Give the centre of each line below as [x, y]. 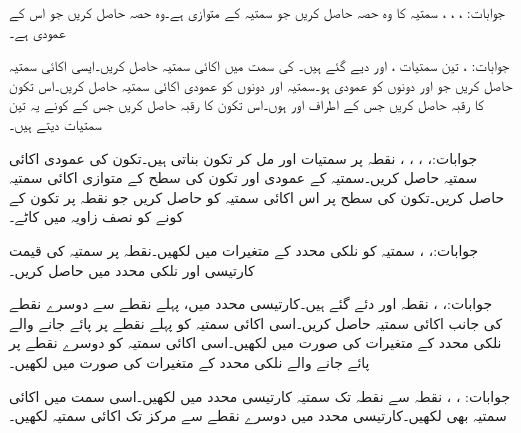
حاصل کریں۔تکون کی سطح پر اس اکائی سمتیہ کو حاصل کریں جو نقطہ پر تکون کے [257, 196]
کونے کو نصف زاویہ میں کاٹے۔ [96, 216]
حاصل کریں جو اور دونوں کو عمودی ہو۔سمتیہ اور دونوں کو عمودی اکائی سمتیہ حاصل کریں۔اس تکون [261, 84]
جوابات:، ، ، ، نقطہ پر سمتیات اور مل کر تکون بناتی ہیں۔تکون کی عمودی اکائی [243, 157]
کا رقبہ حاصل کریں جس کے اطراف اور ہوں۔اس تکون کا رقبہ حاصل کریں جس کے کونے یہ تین [246, 104]
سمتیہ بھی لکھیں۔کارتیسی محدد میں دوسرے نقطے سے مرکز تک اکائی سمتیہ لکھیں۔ [258, 415]
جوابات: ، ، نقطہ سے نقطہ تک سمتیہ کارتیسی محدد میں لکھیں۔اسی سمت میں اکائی [260, 395]
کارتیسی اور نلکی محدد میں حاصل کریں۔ [132, 269]
